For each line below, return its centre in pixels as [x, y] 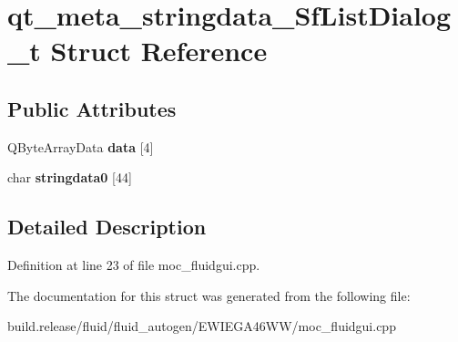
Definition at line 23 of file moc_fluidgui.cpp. [134, 265]
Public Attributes [92, 108]
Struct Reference [159, 51]
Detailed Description [107, 227]
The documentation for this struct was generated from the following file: [209, 295]
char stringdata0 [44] [70, 177]
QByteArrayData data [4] [81, 146]
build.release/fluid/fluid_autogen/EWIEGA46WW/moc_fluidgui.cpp [202, 326]
